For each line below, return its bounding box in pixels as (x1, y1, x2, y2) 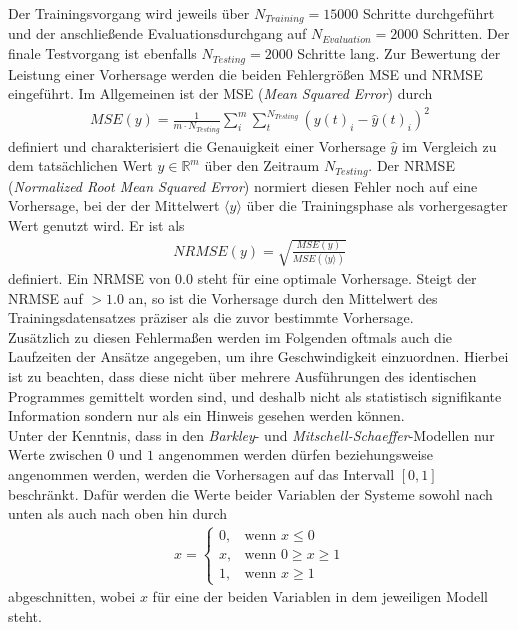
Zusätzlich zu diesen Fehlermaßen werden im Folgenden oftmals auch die (8, 326, 453, 347)
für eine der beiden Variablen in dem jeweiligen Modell (152, 586, 488, 607)
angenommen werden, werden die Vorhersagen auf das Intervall (8, 464, 395, 485)
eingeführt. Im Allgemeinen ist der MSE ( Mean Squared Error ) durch (8, 83, 433, 104)
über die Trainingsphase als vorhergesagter (246, 195, 508, 216)
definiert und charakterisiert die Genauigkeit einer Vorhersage (8, 135, 386, 156)
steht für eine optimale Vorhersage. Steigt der (197, 268, 477, 289)
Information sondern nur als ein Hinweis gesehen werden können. (8, 405, 405, 426)
